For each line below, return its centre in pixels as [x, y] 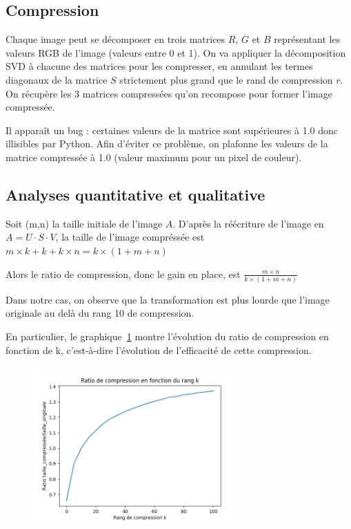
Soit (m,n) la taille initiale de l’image [84, 223]
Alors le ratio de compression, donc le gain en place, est [123, 273]
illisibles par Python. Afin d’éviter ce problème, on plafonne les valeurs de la [167, 143]
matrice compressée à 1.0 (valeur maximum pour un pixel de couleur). [154, 157]
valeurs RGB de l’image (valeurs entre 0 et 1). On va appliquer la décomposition [176, 52]
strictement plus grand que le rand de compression [226, 79]
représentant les [307, 39]
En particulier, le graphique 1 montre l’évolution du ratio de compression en [167, 336]
